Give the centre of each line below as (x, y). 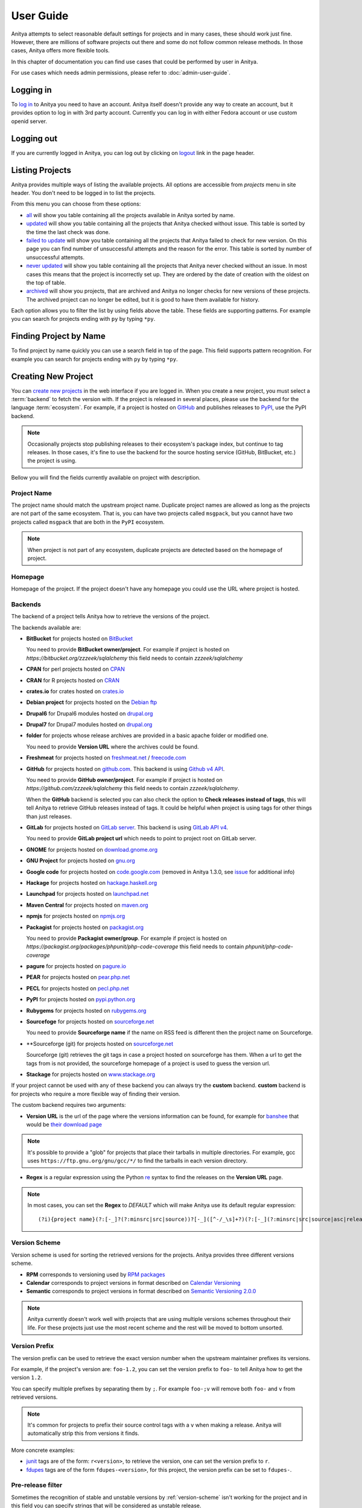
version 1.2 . (27, 1378)
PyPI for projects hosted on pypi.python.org (81, 1000)
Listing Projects (41, 170)
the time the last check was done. (68, 232)
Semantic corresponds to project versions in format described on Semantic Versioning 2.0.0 (141, 1291)
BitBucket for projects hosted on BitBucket (79, 638)
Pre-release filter (37, 1485)
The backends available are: (46, 627)
